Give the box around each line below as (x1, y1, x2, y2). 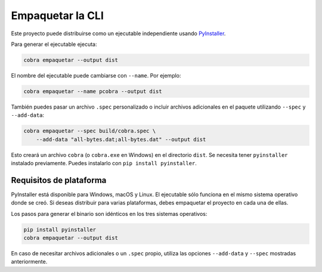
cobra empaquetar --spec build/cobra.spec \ (23, 128, 156, 134)
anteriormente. (11, 258, 48, 265)
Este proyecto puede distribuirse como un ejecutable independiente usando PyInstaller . (11, 30, 226, 37)
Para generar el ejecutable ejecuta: (11, 41, 97, 48)
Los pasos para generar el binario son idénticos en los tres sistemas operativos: (11, 210, 208, 217)
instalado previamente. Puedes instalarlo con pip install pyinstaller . (11, 160, 197, 167)
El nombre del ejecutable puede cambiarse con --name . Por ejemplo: (11, 72, 181, 79)
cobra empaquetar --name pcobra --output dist (23, 88, 162, 95)
